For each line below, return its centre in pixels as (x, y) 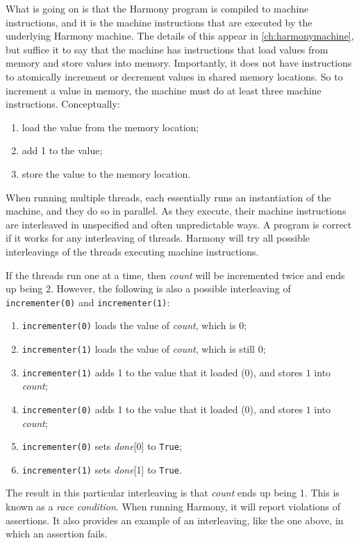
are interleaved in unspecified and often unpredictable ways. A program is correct (179, 224)
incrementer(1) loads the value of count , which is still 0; (144, 349)
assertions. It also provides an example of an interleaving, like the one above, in (175, 520)
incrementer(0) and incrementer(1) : (88, 302)
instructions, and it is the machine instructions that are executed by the (159, 22)
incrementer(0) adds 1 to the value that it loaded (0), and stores (162, 409)
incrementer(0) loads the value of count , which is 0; (134, 325)
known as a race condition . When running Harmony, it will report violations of (173, 507)
